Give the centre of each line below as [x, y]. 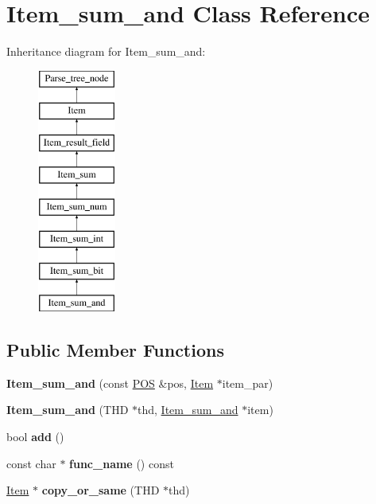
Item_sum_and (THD [68, 410]
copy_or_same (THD [101, 490]
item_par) [248, 383]
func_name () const [122, 463]
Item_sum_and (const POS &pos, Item [110, 383]
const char [31, 463]
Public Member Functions [115, 350]
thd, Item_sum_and [188, 410]
